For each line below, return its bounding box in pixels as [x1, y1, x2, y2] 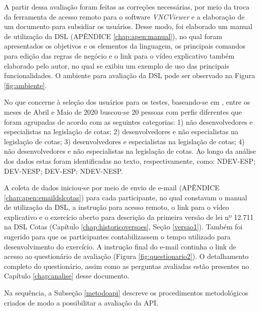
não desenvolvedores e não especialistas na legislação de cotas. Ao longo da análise [4, 146, 256, 156]
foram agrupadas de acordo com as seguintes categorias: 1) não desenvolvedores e [4, 116, 253, 127]
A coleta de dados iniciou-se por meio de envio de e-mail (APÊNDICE [4, 182, 220, 193]
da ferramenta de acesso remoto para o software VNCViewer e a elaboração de [4, 11, 245, 22]
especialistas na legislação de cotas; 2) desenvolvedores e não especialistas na [4, 126, 238, 137]
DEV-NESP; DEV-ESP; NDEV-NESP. [4, 165, 123, 176]
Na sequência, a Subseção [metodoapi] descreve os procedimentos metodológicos [4, 287, 248, 298]
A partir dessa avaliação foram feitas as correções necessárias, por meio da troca [4, 2, 249, 12]
